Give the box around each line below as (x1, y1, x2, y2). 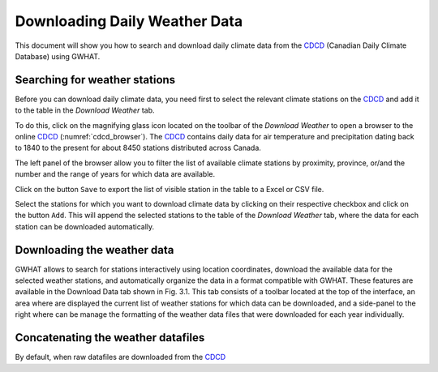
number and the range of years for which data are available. (15, 169, 216, 179)
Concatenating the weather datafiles (15, 331, 205, 344)
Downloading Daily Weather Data (15, 12, 243, 30)
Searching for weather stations (15, 73, 176, 87)
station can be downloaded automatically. (15, 221, 155, 231)
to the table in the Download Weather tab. (15, 105, 155, 115)
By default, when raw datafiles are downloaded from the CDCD (15, 353, 226, 362)
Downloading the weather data (15, 243, 174, 257)
